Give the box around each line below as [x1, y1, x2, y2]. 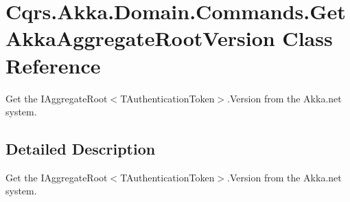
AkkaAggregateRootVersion [5, 24, 275, 52]
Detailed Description [5, 138, 156, 159]
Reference [5, 51, 101, 79]
